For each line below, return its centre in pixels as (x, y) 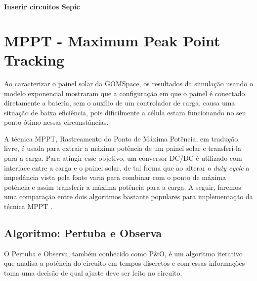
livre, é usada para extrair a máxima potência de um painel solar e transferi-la (123, 148)
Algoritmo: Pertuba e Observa (83, 233)
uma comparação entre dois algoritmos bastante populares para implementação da (128, 196)
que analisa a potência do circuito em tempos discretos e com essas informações (125, 263)
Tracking (34, 59)
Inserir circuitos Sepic (42, 6)
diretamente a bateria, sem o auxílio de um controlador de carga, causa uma (120, 103)
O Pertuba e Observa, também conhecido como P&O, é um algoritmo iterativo (123, 253)
